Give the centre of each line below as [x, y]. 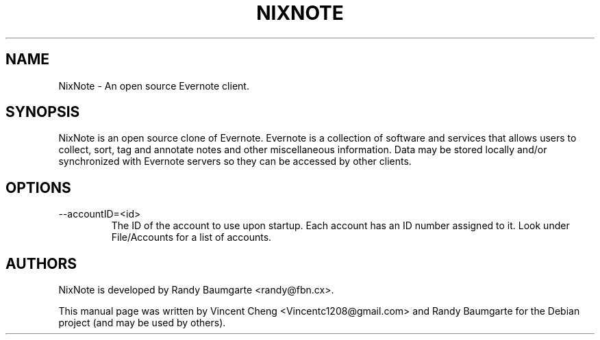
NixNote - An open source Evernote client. [154, 86]
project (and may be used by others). [142, 323]
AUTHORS [41, 263]
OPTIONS [38, 187]
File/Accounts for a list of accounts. [191, 237]
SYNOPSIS [43, 112]
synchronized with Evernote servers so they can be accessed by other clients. [235, 161]
